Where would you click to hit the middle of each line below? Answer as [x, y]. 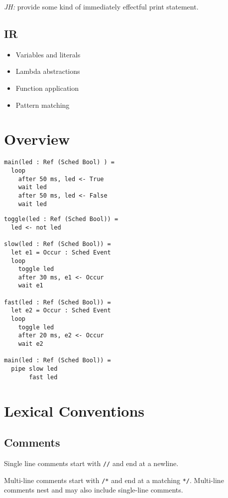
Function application [47, 88]
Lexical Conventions [74, 410]
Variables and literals [48, 54]
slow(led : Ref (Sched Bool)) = [57, 244]
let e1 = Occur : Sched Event [61, 252]
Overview [37, 139]
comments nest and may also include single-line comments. [94, 490]
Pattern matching [43, 105]
